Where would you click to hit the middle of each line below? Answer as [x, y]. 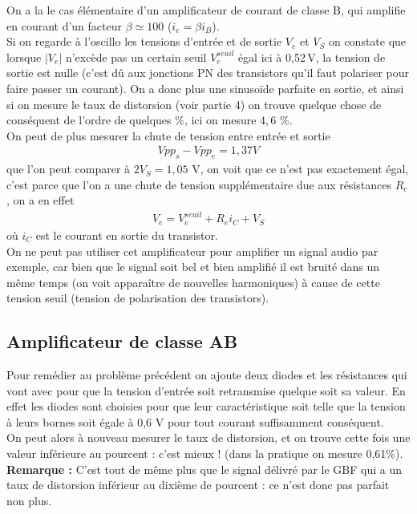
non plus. [29, 500]
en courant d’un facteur [64, 25]
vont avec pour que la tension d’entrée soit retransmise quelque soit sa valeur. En [206, 390]
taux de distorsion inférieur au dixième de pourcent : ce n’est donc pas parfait [198, 485]
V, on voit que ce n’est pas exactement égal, [300, 169]
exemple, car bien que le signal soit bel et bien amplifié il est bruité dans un [193, 267]
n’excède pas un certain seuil [136, 57]
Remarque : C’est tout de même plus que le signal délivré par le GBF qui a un [204, 469]
